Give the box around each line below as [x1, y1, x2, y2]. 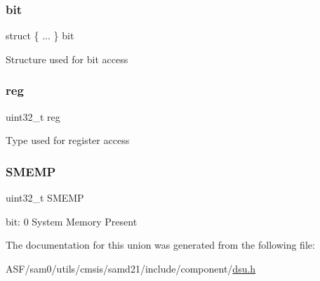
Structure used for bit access [6, 51, 128, 66]
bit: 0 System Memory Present [6, 214, 138, 228]
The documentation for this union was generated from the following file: [6, 237, 315, 252]
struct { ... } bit [6, 28, 74, 43]
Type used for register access [6, 133, 130, 148]
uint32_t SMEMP [6, 190, 84, 205]
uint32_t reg [6, 109, 60, 124]
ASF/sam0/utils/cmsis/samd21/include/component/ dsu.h [6, 261, 256, 275]
